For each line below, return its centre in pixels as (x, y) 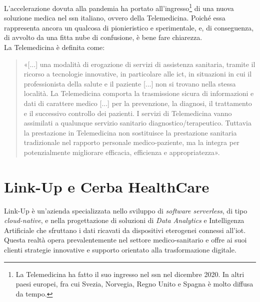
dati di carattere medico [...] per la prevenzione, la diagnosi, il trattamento (138, 103)
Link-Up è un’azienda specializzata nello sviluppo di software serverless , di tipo (126, 210)
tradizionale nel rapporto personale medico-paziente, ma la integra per (131, 142)
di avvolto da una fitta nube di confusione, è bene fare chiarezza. (103, 37)
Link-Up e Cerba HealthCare (107, 186)
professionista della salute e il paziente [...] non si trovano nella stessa (130, 83)
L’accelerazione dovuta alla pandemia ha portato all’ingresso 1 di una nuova (119, 7)
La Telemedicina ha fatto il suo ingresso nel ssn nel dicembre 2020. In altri (130, 274)
